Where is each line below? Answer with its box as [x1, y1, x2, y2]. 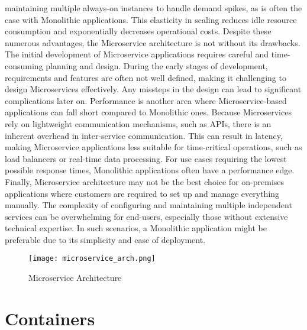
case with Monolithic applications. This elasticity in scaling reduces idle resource [5, 13, 297, 25]
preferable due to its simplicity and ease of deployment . [5, 233, 206, 245]
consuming [5, 59, 43, 72]
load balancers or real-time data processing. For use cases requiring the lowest [5, 152, 287, 164]
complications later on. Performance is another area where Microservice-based [5, 94, 287, 106]
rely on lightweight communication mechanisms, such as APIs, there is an [5, 117, 272, 130]
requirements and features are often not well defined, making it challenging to [5, 71, 286, 83]
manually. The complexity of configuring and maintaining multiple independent [5, 199, 292, 211]
